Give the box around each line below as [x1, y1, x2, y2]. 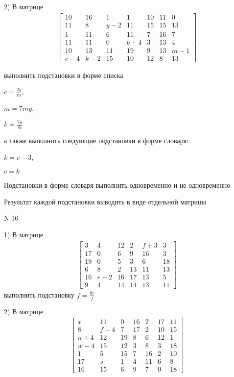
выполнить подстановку [4, 289, 75, 300]
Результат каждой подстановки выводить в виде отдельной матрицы [4, 196, 206, 206]
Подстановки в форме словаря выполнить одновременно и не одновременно [4, 180, 231, 190]
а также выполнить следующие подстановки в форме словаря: [4, 135, 188, 145]
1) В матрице [4, 229, 44, 239]
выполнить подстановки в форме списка [4, 70, 123, 80]
